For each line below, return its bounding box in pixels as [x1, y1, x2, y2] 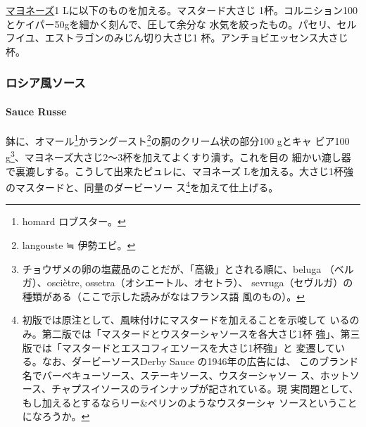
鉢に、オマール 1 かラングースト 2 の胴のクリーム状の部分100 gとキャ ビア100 [6, 132, 350, 148]
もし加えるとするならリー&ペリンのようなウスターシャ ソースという [22, 395, 338, 409]
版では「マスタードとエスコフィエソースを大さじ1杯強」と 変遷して [22, 340, 336, 355]
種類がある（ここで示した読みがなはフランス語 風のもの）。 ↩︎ [22, 288, 305, 303]
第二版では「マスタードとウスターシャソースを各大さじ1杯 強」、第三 [42, 326, 360, 340]
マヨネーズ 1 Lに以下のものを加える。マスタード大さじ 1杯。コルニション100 [6, 3, 358, 17]
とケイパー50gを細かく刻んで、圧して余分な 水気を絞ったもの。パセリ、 [6, 16, 337, 31]
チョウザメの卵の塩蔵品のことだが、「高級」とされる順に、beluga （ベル [22, 261, 354, 276]
